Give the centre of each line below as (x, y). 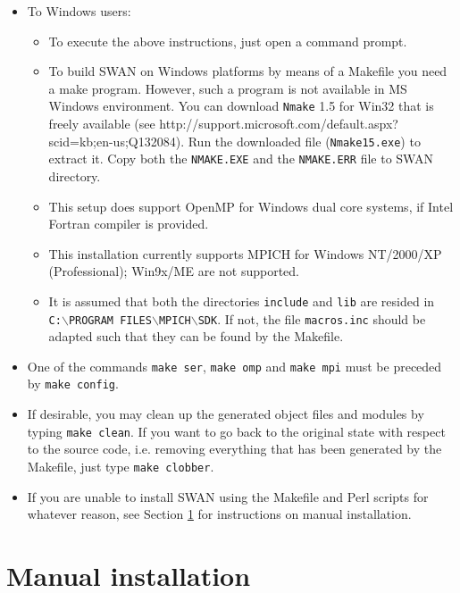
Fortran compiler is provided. (129, 224)
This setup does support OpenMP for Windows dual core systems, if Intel (251, 206)
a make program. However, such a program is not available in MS (228, 88)
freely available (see (102, 124)
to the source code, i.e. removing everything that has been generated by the (234, 449)
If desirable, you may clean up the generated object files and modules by (226, 414)
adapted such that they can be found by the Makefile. (196, 336)
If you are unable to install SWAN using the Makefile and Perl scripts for (228, 496)
